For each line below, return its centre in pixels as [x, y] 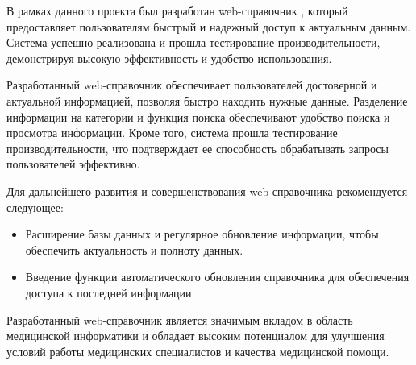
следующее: [35, 207]
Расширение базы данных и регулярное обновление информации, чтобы [202, 234]
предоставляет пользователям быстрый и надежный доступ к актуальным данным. [209, 26]
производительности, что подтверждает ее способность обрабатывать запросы [198, 148]
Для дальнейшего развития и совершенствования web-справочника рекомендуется [207, 191]
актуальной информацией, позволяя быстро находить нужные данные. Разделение [207, 100]
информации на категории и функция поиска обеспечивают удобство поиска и [198, 116]
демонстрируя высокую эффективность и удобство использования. [169, 58]
